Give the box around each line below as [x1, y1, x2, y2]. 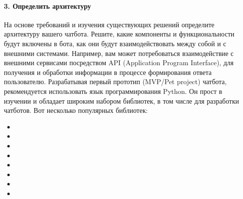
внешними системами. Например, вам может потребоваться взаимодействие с [4, 48, 234, 58]
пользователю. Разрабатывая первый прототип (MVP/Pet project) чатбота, [4, 76, 227, 87]
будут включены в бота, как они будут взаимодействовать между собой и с [4, 38, 226, 48]
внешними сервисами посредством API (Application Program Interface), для [4, 57, 234, 68]
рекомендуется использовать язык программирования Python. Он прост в [4, 86, 223, 96]
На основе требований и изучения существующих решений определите [4, 19, 215, 29]
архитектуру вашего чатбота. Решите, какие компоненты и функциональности [4, 29, 235, 39]
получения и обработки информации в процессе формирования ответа [4, 67, 212, 77]
